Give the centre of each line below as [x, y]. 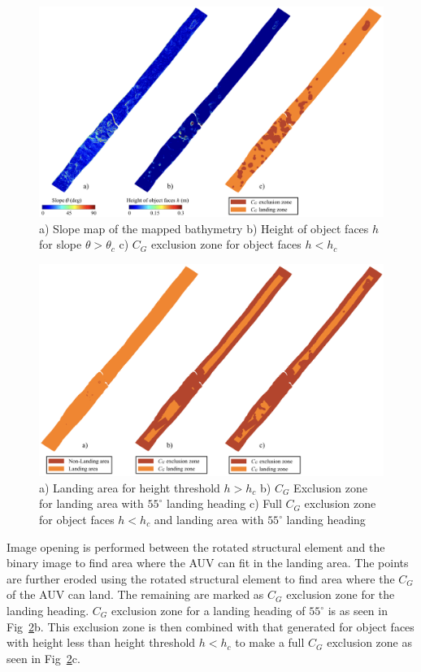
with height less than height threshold [101, 642]
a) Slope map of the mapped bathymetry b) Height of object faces [204, 228]
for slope [61, 244]
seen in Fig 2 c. [43, 658]
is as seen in [358, 610]
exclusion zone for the [341, 594]
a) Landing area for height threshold [130, 487]
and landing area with [209, 520]
